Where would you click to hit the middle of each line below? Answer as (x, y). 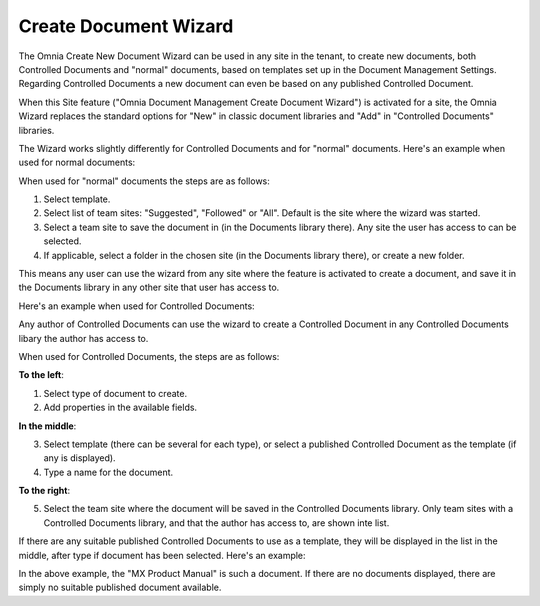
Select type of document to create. (115, 393)
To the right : (44, 491)
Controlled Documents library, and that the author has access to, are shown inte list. (216, 522)
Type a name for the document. (108, 472)
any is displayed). (79, 458)
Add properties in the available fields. (120, 407)
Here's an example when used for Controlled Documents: (136, 306)
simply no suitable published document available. (120, 587)
